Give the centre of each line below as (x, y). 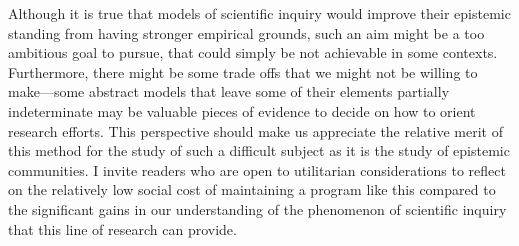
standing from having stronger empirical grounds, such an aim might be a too (246, 32)
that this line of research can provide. (122, 228)
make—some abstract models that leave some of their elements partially (229, 91)
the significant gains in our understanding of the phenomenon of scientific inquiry (257, 208)
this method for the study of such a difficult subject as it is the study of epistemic (259, 150)
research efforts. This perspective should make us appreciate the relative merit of (255, 130)
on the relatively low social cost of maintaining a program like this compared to (252, 189)
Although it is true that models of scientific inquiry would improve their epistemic (259, 13)
